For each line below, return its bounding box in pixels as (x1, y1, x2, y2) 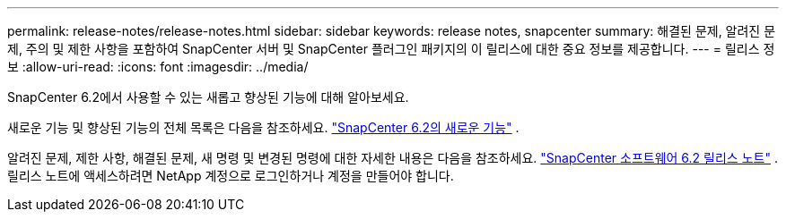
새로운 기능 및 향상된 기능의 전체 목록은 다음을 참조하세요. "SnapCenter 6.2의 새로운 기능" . (7, 120, 520, 135)
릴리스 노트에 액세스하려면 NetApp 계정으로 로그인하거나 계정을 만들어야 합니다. (7, 168, 454, 183)
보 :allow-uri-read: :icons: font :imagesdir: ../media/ (7, 59, 309, 74)
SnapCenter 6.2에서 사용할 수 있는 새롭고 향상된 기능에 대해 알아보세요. (7, 89, 409, 105)
